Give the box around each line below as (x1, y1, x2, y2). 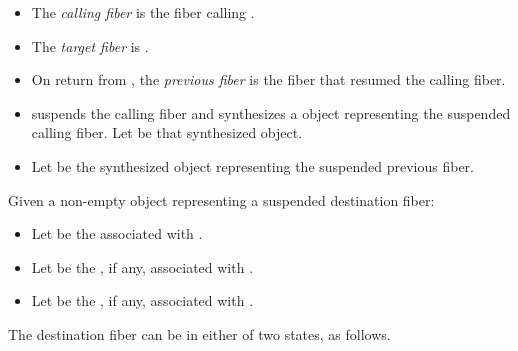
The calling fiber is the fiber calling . (31, 2, 255, 22)
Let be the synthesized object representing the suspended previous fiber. (31, 155, 474, 176)
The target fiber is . (31, 35, 149, 56)
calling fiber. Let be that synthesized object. (31, 122, 303, 143)
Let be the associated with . (31, 223, 203, 244)
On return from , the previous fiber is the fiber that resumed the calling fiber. (31, 69, 506, 90)
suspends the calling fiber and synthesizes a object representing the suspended (31, 102, 511, 123)
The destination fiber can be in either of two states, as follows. (8, 323, 391, 344)
